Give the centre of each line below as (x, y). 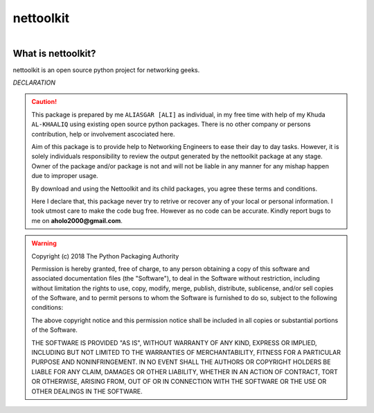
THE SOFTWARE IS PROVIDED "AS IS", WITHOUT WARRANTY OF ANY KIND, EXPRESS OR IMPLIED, (175, 342)
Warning (44, 243)
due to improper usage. (65, 176)
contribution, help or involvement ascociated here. (104, 134)
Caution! (44, 102)
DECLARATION (34, 82)
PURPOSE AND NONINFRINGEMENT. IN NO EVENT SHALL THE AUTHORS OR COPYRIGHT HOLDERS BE (181, 362)
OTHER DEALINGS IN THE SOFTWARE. (87, 391)
